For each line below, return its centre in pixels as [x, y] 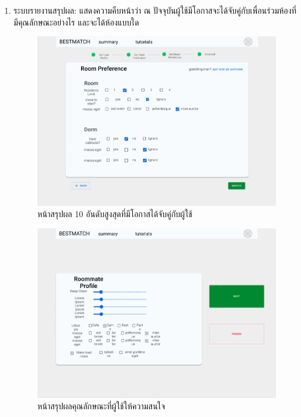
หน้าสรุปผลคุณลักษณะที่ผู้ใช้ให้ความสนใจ [101, 406]
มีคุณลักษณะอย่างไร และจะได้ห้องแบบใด [76, 22]
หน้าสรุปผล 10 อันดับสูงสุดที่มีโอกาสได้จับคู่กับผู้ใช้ [115, 214]
